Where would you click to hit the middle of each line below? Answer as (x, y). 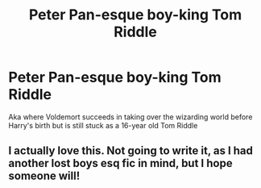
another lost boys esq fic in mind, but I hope (120, 163)
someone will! (44, 176)
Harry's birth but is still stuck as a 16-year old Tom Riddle (103, 125)
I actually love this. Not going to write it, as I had (131, 151)
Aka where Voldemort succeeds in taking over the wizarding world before (130, 117)
